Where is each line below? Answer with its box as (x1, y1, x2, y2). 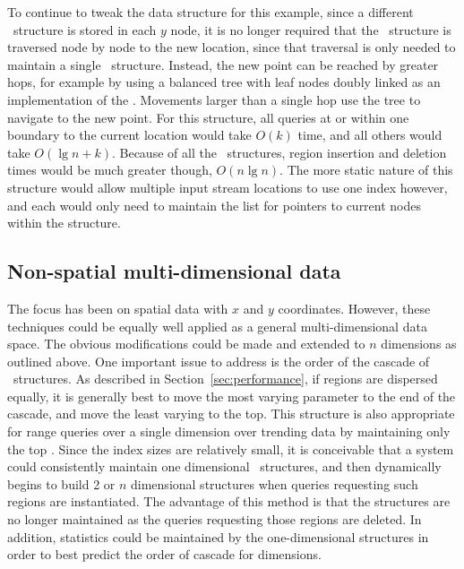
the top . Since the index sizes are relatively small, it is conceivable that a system (7, 439, 454, 458)
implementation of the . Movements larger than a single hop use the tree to (7, 90, 421, 108)
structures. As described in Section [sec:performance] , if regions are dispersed (13, 369, 438, 388)
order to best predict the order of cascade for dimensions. (7, 545, 322, 564)
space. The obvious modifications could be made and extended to (7, 334, 365, 353)
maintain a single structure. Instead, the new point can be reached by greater (7, 55, 439, 73)
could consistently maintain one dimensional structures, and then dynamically (7, 457, 442, 476)
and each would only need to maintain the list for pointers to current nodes (7, 195, 422, 214)
